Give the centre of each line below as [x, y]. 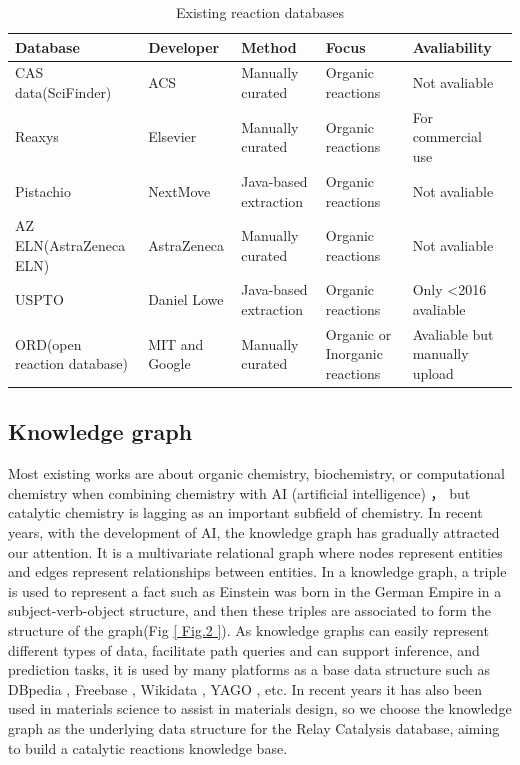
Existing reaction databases [260, 12]
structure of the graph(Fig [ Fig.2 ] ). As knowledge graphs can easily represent [248, 630]
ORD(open [48, 343]
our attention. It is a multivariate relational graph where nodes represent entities [255, 551]
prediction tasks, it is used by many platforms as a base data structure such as [249, 669]
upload [433, 373]
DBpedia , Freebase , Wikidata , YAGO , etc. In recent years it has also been [245, 688]
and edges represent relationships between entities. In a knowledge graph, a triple [257, 571]
